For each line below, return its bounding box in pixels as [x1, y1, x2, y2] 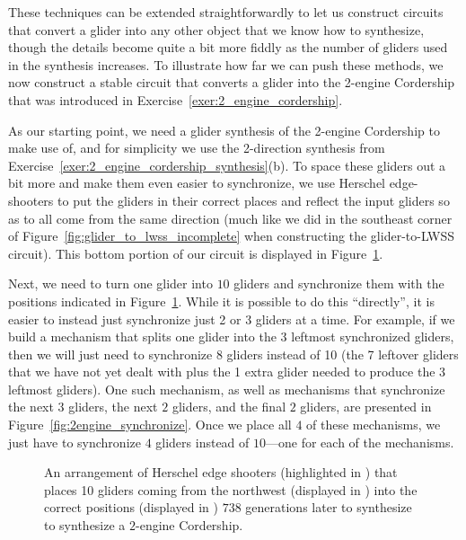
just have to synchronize [8, 432, 141, 451]
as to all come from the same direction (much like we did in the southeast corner [8, 208, 453, 227]
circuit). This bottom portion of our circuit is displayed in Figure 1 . [8, 243, 383, 262]
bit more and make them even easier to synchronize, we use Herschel [8, 173, 385, 192]
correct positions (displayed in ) [44, 498, 218, 517]
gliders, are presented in [300, 397, 432, 416]
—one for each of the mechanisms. [266, 432, 454, 451]
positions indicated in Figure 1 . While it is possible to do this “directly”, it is [8, 291, 435, 310]
